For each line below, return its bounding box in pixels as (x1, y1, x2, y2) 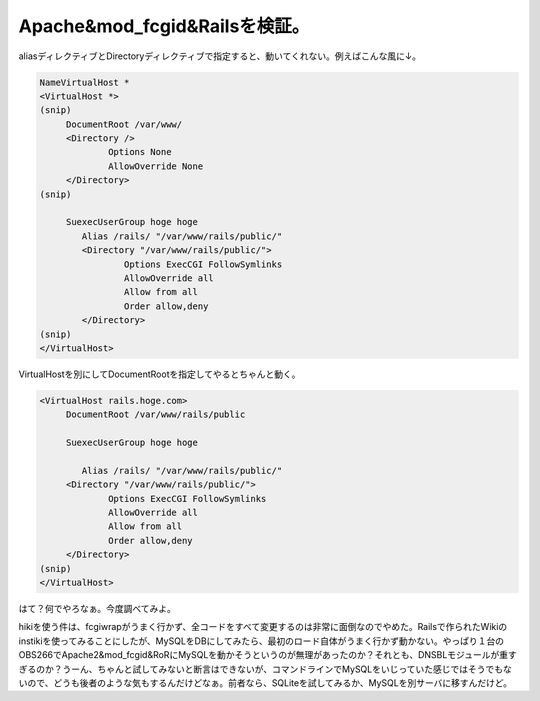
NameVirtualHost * (39, 76, 130, 88)
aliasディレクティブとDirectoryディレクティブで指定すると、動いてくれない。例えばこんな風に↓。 (18, 50, 422, 62)
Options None (108, 146, 172, 158)
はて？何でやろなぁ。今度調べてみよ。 (18, 602, 177, 614)
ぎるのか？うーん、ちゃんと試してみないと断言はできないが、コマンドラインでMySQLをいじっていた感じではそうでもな (18, 663, 512, 675)
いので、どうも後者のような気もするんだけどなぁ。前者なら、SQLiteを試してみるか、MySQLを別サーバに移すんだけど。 (18, 676, 513, 689)
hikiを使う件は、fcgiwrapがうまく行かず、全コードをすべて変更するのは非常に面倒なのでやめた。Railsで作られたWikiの (18, 621, 508, 633)
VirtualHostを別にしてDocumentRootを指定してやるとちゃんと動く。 (18, 368, 301, 380)
